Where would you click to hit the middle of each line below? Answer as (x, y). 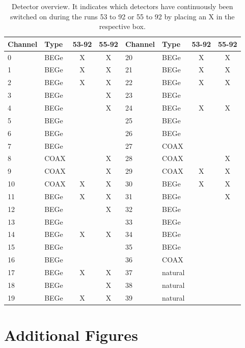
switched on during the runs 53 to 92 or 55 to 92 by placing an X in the (122, 16)
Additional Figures (71, 334)
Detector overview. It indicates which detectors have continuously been (122, 6)
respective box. (122, 26)
